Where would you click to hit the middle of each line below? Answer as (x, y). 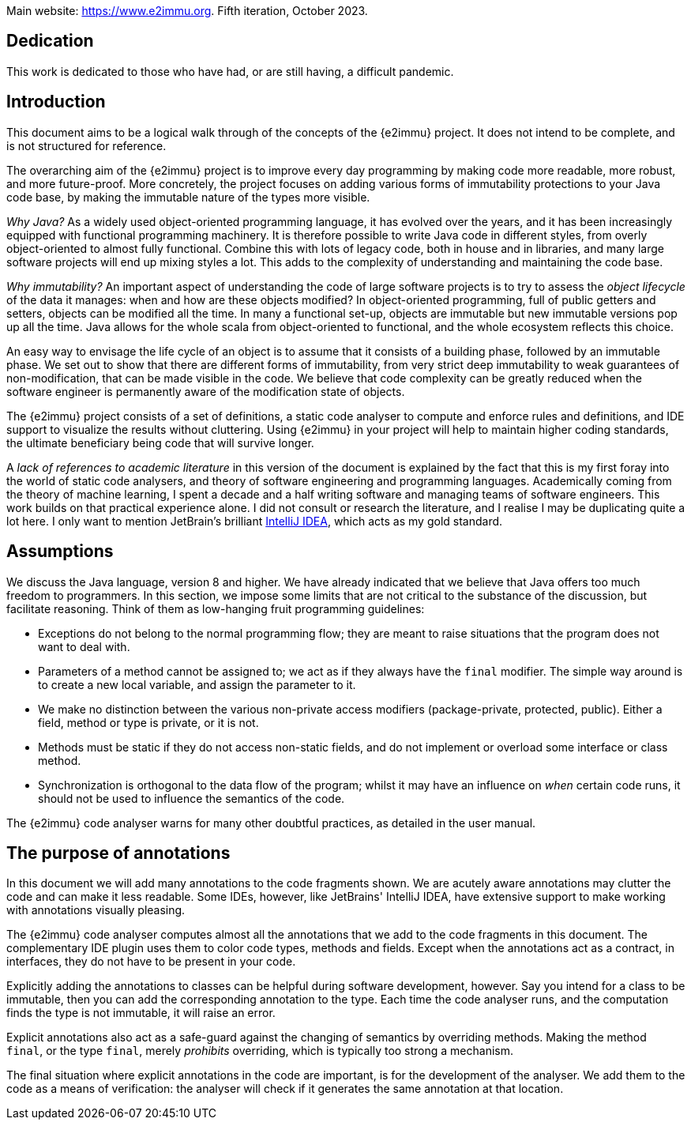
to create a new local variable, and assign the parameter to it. (197, 684)
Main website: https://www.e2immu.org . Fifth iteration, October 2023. (187, 11)
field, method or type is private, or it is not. (148, 722)
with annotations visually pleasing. (96, 910)
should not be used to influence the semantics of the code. (192, 798)
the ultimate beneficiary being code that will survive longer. (160, 442)
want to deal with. (84, 646)
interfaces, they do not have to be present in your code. (151, 962)
